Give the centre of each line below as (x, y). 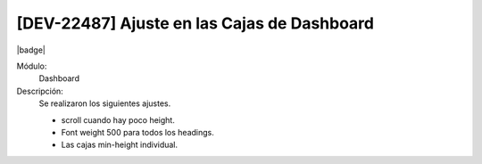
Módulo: (32, 66)
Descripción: (40, 91)
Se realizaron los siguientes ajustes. (105, 103)
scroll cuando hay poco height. (118, 119)
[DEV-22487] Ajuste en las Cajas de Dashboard (195, 23)
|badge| (31, 50)
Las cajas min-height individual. (120, 145)
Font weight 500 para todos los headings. (137, 132)
